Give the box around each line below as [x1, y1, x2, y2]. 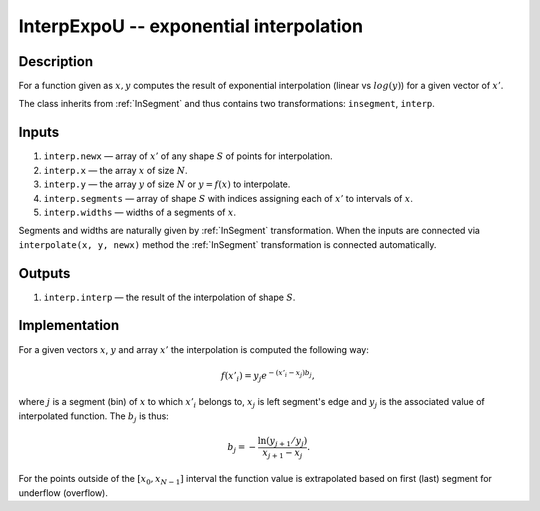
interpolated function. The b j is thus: [18, 410, 169, 424]
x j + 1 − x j [262, 446, 303, 460]
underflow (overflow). [18, 486, 109, 499]
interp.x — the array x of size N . [43, 164, 189, 176]
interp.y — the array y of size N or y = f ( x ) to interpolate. [43, 178, 291, 190]
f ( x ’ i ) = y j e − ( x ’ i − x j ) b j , [220, 368, 315, 384]
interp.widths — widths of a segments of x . [43, 206, 237, 218]
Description [18, 53, 94, 70]
